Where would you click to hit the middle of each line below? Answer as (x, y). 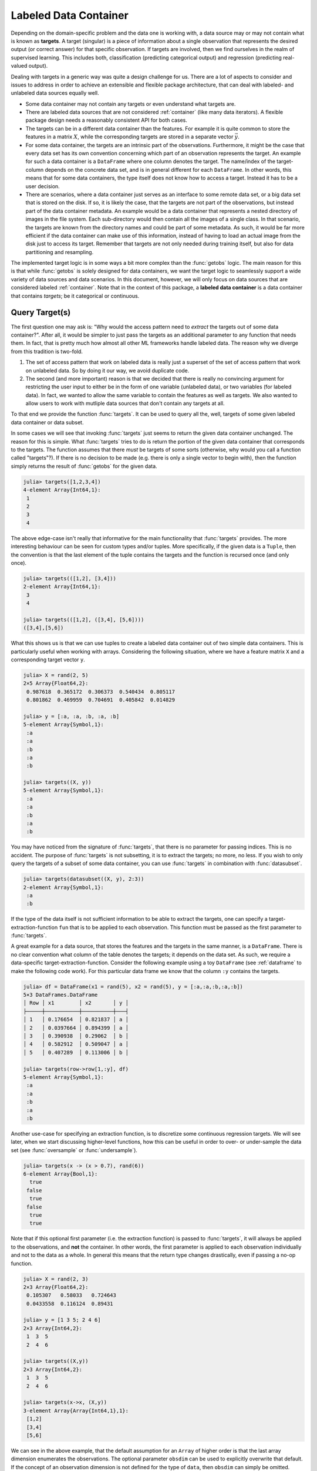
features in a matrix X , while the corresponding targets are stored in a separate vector (129, 137)
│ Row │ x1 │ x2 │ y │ (76, 1003)
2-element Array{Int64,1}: (62, 587)
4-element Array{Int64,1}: (62, 490)
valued (19, 66)
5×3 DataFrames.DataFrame (60, 995)
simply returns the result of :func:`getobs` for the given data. (84, 466)
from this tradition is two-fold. (47, 351)
